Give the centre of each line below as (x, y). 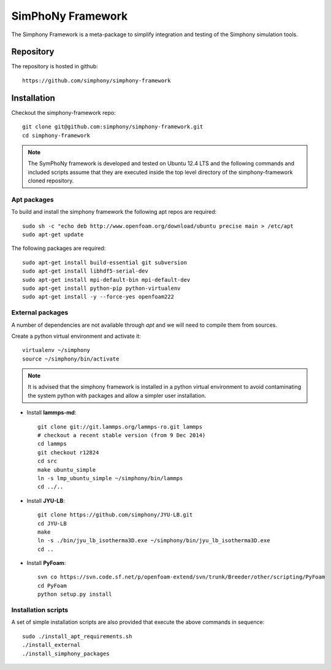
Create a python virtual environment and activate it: (76, 336)
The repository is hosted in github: (55, 66)
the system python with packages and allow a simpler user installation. (117, 395)
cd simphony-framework (56, 135)
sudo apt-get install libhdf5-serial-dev (85, 271)
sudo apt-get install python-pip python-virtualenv (101, 288)
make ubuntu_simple (67, 469)
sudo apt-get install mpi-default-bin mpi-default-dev (106, 280)
